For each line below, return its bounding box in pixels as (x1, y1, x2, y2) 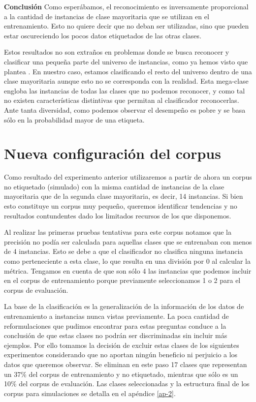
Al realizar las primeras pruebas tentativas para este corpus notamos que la (4, 227, 231, 237)
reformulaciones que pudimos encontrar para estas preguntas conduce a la (4, 320, 226, 331)
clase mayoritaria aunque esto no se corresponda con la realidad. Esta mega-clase (4, 76, 249, 86)
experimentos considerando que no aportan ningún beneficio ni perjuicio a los (4, 349, 238, 360)
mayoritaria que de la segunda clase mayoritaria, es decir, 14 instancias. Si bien (4, 191, 243, 201)
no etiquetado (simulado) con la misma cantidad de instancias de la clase (4, 181, 224, 191)
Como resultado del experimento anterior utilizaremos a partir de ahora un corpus (4, 172, 252, 182)
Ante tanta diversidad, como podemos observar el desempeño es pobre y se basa (4, 104, 246, 115)
